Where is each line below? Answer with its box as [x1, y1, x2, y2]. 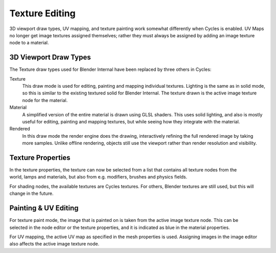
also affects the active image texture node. [9, 241, 100, 247]
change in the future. [9, 190, 54, 196]
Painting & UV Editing [9, 204, 79, 213]
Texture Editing [9, 8, 76, 19]
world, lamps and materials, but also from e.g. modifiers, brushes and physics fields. [9, 174, 188, 180]
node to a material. [9, 40, 49, 46]
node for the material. [22, 97, 68, 103]
